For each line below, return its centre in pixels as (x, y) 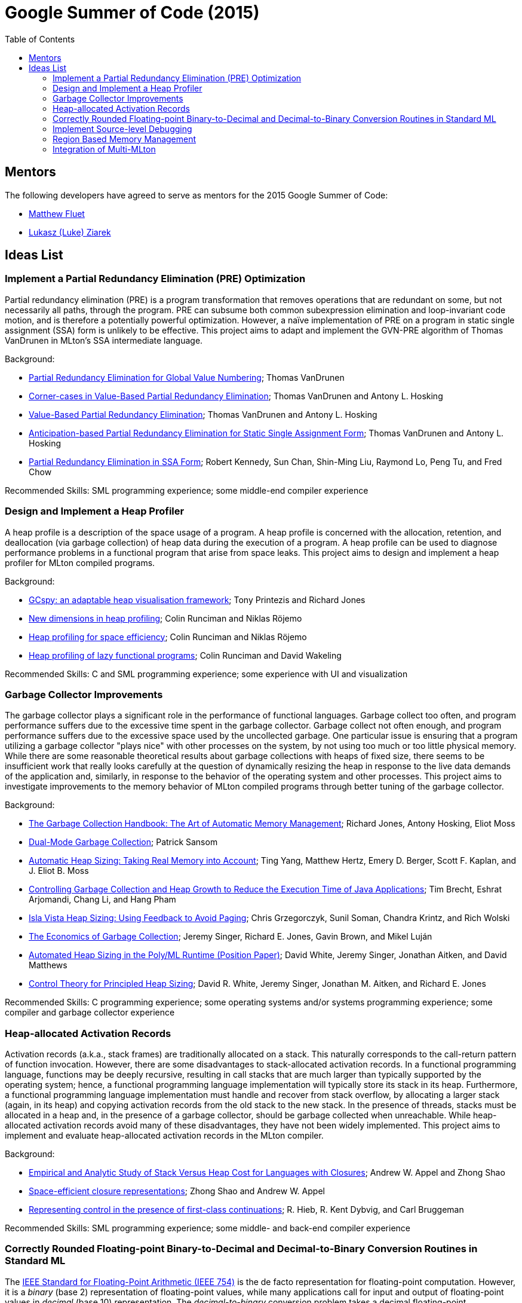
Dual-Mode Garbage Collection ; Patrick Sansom (123, 842)
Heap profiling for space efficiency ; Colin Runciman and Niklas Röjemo (168, 637)
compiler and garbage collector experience (90, 1013)
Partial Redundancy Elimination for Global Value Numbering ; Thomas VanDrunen (187, 377)
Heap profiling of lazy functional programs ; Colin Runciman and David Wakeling (185, 655)
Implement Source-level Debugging (122, 129)
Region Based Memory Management (125, 139)
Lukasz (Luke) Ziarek (70, 232)
